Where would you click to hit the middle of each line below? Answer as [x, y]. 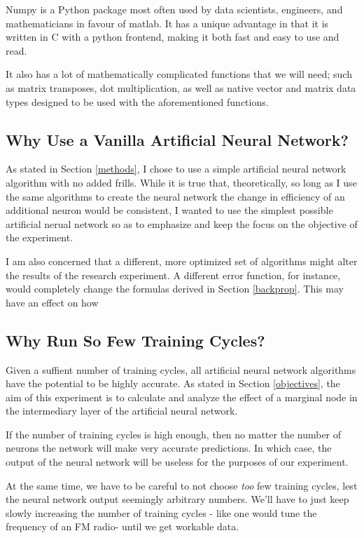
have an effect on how [52, 302]
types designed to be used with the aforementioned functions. [137, 101]
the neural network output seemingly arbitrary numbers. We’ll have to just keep [177, 499]
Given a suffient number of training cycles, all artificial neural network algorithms [181, 369]
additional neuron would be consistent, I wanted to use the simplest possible [169, 210]
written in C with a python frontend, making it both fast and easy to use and [173, 37]
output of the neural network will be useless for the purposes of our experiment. [177, 462]
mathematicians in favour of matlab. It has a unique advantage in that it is [167, 23]
